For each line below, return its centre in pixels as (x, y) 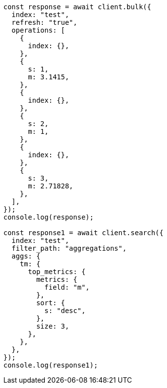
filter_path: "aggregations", (69, 248)
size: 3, (53, 326)
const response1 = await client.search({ (83, 233)
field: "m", (67, 287)
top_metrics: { (57, 272)
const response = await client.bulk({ (77, 7)
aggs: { (26, 256)
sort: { (51, 303)
